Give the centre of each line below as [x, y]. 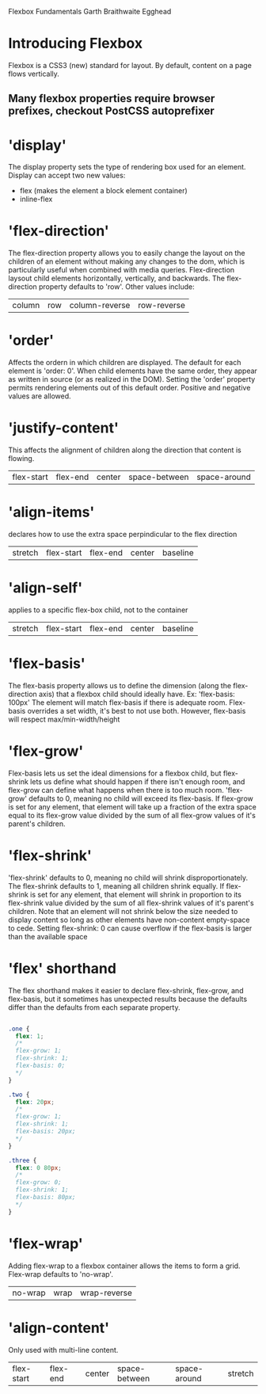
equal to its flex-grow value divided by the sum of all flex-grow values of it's [132, 815]
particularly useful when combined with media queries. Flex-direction [122, 270]
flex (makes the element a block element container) [103, 191]
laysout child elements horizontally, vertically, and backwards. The [117, 278]
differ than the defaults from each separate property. [94, 1007]
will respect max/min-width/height [64, 719]
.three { [23, 1160]
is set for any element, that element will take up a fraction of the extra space [133, 806]
